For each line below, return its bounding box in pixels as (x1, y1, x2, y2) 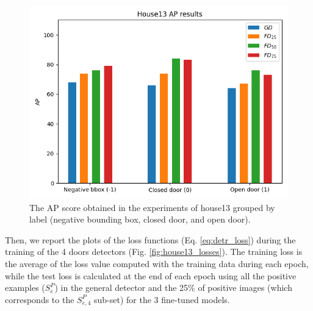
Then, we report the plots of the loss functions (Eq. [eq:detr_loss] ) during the (5, 233, 296, 246)
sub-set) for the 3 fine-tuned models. (93, 293, 230, 306)
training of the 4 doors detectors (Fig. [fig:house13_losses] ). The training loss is (5, 245, 303, 258)
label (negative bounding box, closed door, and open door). (29, 213, 251, 226)
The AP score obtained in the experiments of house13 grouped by (29, 201, 275, 213)
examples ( (5, 281, 45, 294)
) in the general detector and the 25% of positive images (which (54, 281, 292, 294)
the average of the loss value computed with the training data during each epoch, (5, 257, 309, 270)
